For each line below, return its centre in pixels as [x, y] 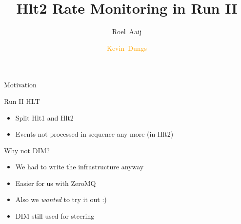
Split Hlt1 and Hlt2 [44, 117]
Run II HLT [22, 101]
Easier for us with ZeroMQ [56, 183]
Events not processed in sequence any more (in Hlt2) [94, 134]
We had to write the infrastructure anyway [80, 167]
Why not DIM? [27, 150]
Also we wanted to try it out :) [61, 199]
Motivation [20, 85]
